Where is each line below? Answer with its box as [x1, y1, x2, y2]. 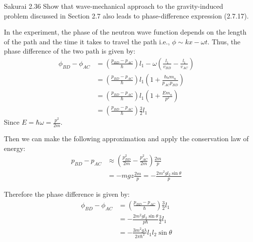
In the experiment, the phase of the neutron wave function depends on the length [4, 27, 247, 37]
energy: [4, 143, 25, 153]
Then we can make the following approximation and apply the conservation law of [4, 133, 249, 143]
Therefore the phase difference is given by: [4, 189, 130, 199]
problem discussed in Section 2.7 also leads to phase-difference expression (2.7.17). [4, 10, 249, 20]
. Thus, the [207, 36, 240, 46]
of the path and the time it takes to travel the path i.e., [4, 36, 170, 46]
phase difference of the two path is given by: [4, 46, 136, 56]
